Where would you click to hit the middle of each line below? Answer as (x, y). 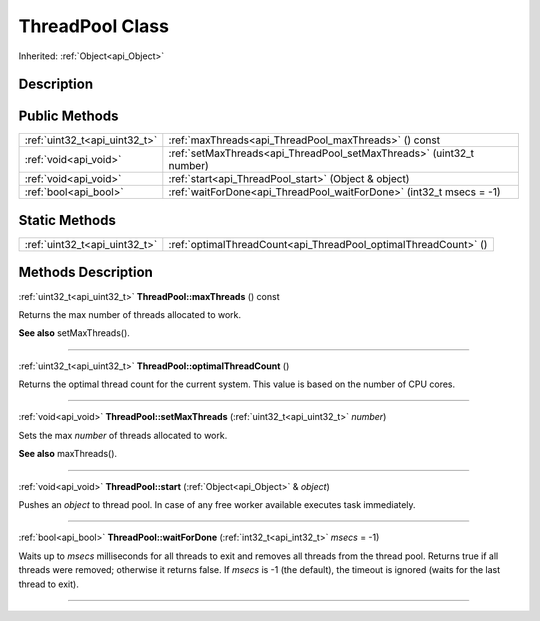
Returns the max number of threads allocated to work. (130, 314)
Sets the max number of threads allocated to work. (123, 435)
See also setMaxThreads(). (74, 333)
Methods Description (86, 272)
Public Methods (68, 116)
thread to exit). (48, 584)
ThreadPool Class (94, 26)
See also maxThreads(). (68, 454)
